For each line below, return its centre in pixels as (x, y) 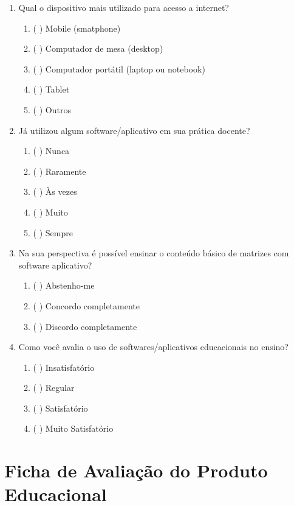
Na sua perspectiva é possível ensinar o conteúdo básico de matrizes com (154, 253)
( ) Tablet (51, 89)
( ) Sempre (53, 232)
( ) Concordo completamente (86, 305)
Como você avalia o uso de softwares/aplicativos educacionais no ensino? (153, 347)
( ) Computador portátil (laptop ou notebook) (119, 69)
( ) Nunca (51, 151)
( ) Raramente (60, 171)
